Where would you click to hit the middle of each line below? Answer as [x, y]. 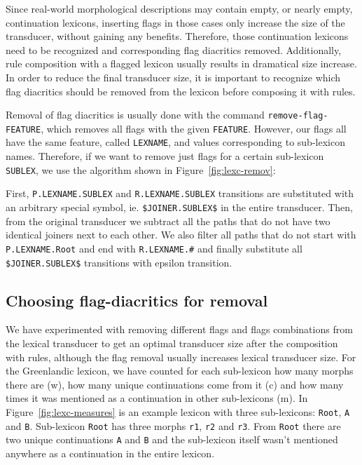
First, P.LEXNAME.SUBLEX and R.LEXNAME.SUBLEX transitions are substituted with [180, 193]
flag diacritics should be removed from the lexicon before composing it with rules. [181, 91]
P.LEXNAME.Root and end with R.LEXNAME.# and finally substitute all [154, 248]
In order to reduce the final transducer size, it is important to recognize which [173, 77]
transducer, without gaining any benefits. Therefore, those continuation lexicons [177, 36]
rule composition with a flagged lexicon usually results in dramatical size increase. [181, 63]
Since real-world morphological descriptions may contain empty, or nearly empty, [179, 8]
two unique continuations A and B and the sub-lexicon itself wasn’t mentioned [172, 439]
